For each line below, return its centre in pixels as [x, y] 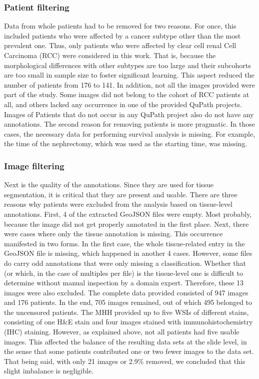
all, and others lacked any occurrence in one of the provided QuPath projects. [123, 104]
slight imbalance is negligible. [49, 371]
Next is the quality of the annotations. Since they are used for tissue [109, 184]
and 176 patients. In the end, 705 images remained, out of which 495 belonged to [128, 302]
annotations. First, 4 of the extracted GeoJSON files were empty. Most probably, [128, 214]
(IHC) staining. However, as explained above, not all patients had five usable [122, 332]
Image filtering [34, 165]
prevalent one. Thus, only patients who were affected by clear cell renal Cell [120, 45]
